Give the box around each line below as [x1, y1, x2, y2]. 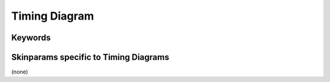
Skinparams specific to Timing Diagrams [11, 52, 169, 62]
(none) [11, 68, 29, 76]
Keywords [11, 32, 51, 43]
